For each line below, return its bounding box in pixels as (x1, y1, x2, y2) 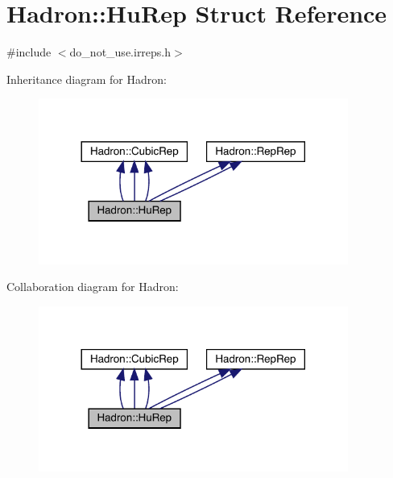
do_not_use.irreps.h (69, 44, 172, 60)
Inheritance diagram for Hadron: (6, 70, 167, 87)
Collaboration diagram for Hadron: (6, 278, 179, 295)
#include (6, 44, 52, 60)
